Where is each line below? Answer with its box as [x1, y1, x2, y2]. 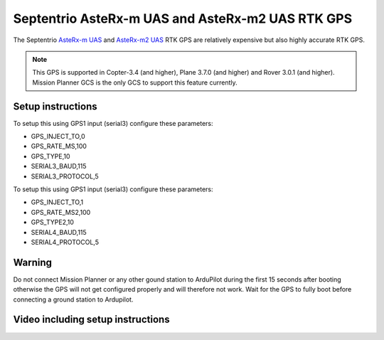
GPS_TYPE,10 [31, 152, 70, 160]
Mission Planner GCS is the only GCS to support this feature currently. [32, 78, 238, 87]
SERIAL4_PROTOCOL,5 [31, 238, 100, 246]
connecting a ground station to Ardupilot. [13, 295, 134, 304]
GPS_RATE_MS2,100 [31, 208, 91, 216]
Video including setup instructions [13, 314, 170, 326]
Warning [13, 256, 53, 268]
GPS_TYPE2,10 [31, 218, 75, 227]
